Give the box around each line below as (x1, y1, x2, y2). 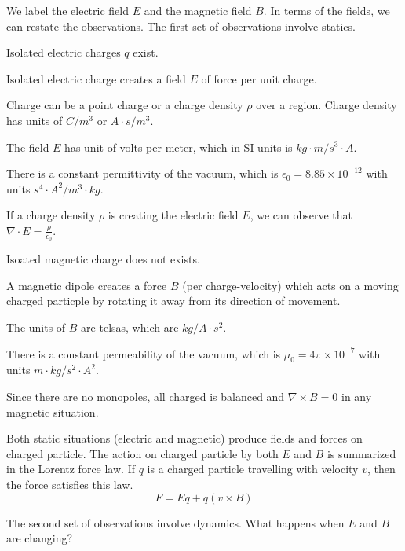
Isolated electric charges (6, 44, 121, 61)
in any (341, 388, 372, 404)
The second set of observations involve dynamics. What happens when (6, 514, 345, 531)
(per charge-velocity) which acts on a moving (182, 277, 399, 293)
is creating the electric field (108, 207, 239, 223)
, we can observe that (250, 207, 353, 223)
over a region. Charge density (256, 97, 397, 113)
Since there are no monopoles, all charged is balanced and (6, 388, 285, 404)
